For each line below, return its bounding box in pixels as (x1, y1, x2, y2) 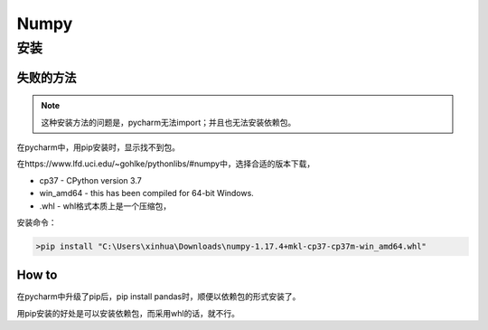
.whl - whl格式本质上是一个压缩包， (39, 200, 172, 212)
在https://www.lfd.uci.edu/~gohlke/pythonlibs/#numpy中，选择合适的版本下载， (16, 158, 315, 169)
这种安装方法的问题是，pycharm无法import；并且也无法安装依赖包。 (41, 117, 296, 127)
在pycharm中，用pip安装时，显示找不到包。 (16, 142, 181, 153)
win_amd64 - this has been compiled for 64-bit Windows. (39, 188, 255, 199)
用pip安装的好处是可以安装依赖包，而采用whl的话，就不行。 (16, 307, 239, 318)
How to (16, 268, 58, 283)
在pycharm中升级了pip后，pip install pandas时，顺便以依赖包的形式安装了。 (16, 291, 301, 302)
